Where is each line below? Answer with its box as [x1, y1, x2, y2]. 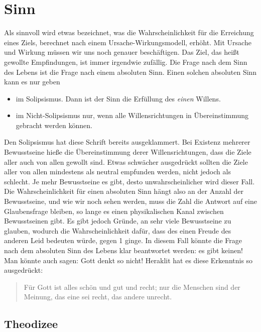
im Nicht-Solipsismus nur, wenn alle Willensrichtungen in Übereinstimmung [16, 110, 249, 121]
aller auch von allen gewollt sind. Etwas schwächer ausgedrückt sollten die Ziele [4, 156, 248, 167]
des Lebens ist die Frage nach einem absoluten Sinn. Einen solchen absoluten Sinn [4, 66, 257, 77]
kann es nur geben [4, 76, 60, 87]
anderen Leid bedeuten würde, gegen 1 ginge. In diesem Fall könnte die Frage [4, 235, 242, 246]
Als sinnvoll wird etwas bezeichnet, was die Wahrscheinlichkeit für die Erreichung [4, 27, 254, 38]
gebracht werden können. [16, 120, 92, 130]
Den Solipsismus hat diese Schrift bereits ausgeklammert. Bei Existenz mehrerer [4, 137, 250, 147]
